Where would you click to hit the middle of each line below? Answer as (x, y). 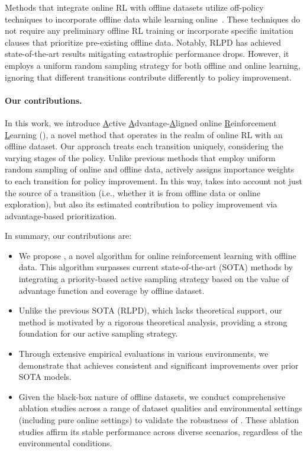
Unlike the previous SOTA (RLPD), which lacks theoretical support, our (150, 310)
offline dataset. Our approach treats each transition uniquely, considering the (144, 146)
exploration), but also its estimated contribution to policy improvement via (141, 204)
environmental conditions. (65, 443)
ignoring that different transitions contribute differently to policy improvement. (148, 77)
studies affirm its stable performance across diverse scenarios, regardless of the (160, 431)
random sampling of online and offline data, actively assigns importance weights (150, 169)
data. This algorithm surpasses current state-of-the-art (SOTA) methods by (156, 267)
